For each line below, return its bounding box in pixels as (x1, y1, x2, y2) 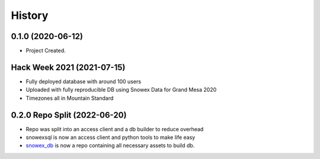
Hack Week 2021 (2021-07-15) (11, 62, 126, 72)
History (11, 9, 49, 22)
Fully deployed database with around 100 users (25, 77, 142, 85)
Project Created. (25, 47, 66, 54)
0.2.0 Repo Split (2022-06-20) (11, 110, 127, 120)
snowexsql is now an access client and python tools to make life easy (25, 134, 196, 141)
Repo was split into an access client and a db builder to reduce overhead (25, 125, 204, 132)
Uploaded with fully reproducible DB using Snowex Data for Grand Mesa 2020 (25, 86, 217, 93)
